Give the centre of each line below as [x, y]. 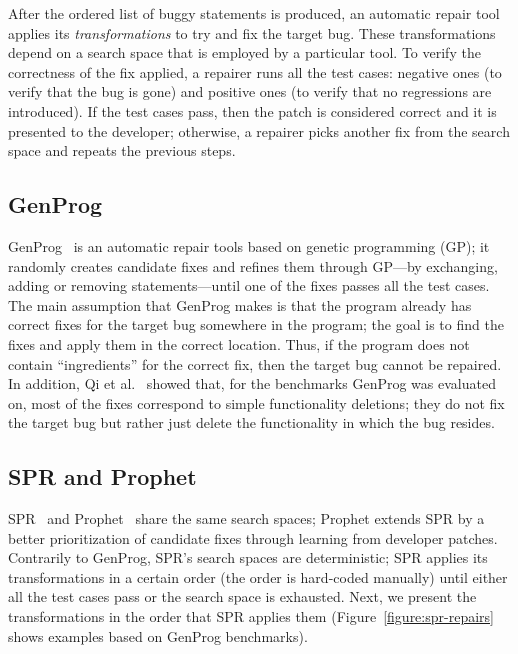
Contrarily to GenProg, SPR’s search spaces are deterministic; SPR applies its [248, 557]
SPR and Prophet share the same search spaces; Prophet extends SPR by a [246, 518]
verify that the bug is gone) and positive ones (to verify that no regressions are [250, 91]
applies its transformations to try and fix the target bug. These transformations [252, 32]
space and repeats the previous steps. [122, 150]
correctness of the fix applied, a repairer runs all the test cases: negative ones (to [255, 71]
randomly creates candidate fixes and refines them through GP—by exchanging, [253, 265]
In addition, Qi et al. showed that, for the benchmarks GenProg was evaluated [252, 383]
